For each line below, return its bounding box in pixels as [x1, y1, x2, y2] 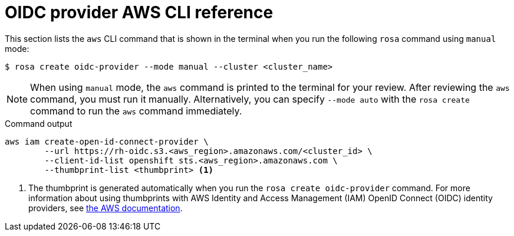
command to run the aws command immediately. [30, 104, 242, 117]
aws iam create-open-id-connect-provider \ [5, 136, 209, 146]
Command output [5, 118, 73, 129]
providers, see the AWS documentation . [28, 202, 183, 213]
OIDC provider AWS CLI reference [5, 2, 274, 22]
